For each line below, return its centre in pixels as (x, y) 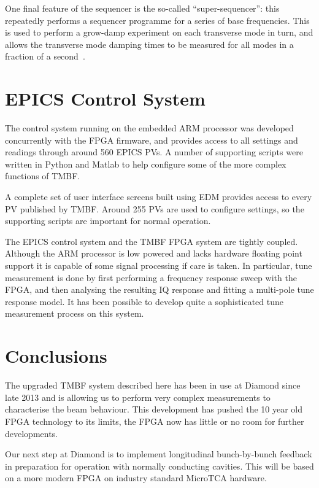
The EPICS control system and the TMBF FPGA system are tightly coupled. (152, 241)
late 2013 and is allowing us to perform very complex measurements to (138, 397)
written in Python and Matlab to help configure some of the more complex (146, 164)
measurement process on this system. (75, 313)
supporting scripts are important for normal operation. (108, 221)
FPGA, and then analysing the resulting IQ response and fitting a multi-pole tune (159, 289)
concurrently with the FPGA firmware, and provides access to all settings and (152, 140)
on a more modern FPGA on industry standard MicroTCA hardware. (136, 478)
